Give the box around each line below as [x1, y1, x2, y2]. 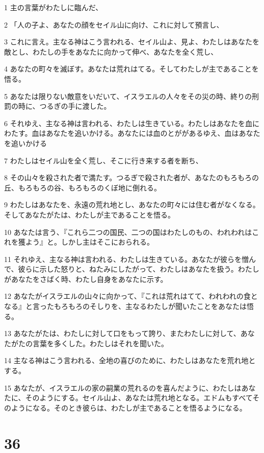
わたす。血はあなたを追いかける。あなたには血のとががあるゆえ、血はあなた [4, 128, 260, 138]
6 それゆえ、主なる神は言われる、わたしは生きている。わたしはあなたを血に [4, 117, 259, 128]
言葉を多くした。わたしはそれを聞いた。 [32, 338, 168, 348]
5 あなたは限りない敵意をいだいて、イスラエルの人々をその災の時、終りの [4, 90, 252, 101]
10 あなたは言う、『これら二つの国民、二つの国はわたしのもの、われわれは [4, 226, 252, 237]
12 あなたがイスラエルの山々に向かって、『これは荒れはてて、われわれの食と [4, 291, 258, 301]
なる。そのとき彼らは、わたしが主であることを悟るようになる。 [32, 402, 247, 413]
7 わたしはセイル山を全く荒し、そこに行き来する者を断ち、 [4, 155, 203, 165]
